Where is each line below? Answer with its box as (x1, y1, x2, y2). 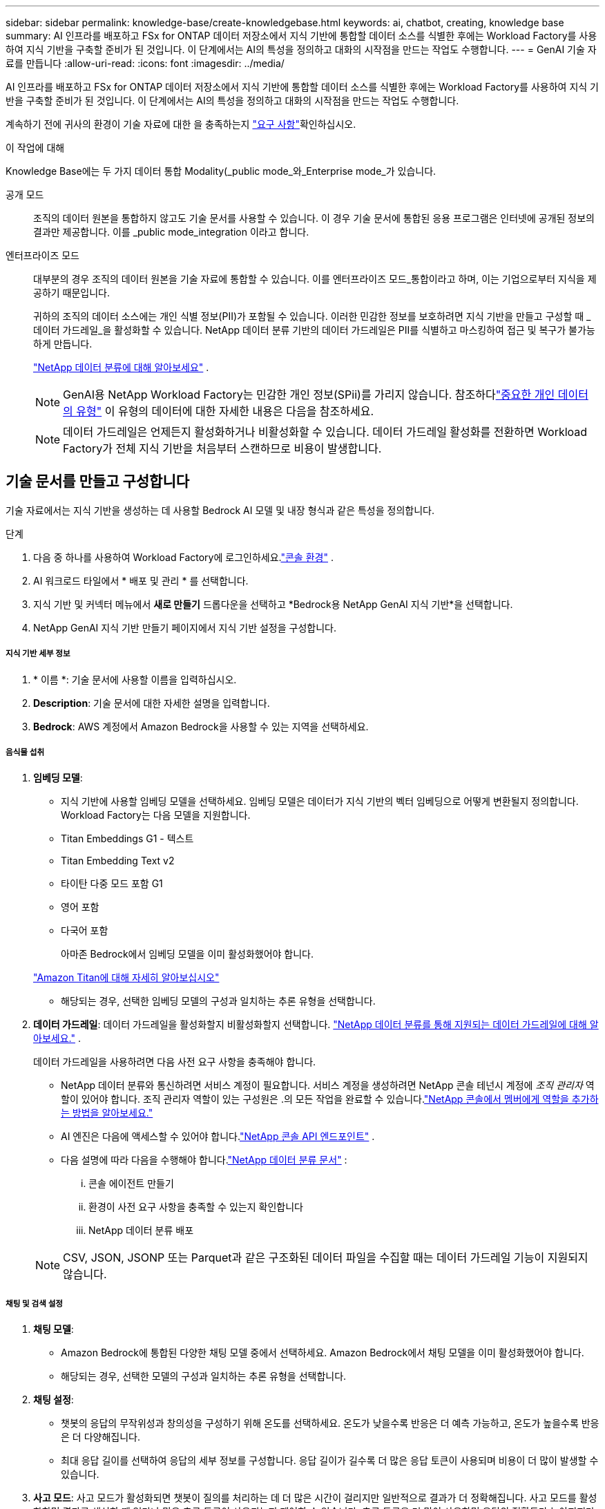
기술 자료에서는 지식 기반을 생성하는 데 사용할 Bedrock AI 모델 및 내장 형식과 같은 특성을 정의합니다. (6, 504, 434, 516)
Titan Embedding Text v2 (61, 855, 175, 867)
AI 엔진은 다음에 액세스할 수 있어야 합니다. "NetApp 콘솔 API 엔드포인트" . (61, 1130, 375, 1143)
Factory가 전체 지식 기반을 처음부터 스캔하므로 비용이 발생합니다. (63, 442, 382, 455)
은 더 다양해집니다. (61, 1431, 140, 1443)
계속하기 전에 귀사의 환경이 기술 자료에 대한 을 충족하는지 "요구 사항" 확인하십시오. (6, 118, 356, 130)
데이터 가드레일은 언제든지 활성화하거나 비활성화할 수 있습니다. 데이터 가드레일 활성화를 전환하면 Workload (63, 425, 588, 439)
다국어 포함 (61, 924, 108, 937)
